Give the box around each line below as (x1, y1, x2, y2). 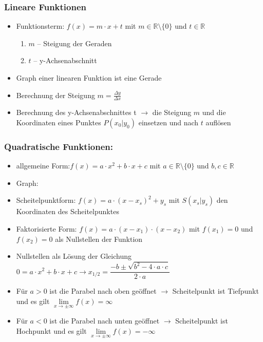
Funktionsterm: (16, 21, 65, 31)
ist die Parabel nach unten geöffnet (49, 315, 160, 326)
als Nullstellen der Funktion (55, 233, 143, 244)
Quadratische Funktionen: (4, 140, 114, 153)
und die (202, 107, 226, 118)
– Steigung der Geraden (37, 37, 112, 48)
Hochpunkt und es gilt (16, 325, 87, 336)
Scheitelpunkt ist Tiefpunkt (172, 286, 259, 296)
